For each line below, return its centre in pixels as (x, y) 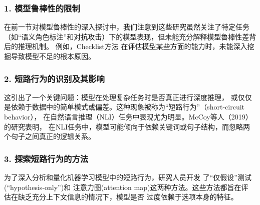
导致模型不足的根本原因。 (53, 56)
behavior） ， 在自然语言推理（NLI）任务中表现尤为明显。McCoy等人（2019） (128, 116)
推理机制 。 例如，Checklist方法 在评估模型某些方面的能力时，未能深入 (133, 46)
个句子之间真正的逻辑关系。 (50, 136)
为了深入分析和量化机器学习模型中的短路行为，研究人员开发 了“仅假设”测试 (128, 177)
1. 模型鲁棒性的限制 (42, 8)
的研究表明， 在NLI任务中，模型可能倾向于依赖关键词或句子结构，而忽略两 (127, 126)
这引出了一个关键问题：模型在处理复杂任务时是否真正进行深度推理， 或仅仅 (128, 97)
